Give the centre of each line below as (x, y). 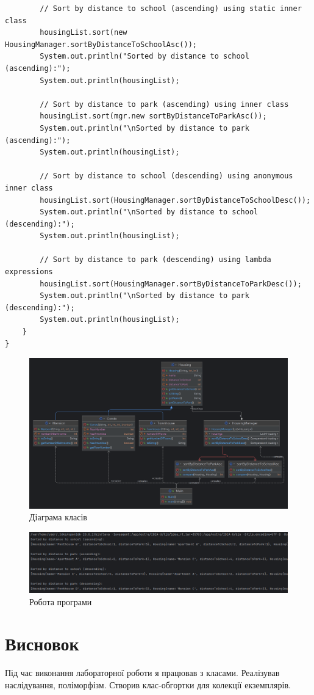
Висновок (42, 643)
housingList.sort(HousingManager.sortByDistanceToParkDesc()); (171, 284)
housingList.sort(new (84, 33)
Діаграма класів (58, 517)
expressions (29, 272)
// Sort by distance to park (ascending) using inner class (164, 104)
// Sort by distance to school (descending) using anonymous (166, 176)
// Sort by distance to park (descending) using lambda (155, 260)
